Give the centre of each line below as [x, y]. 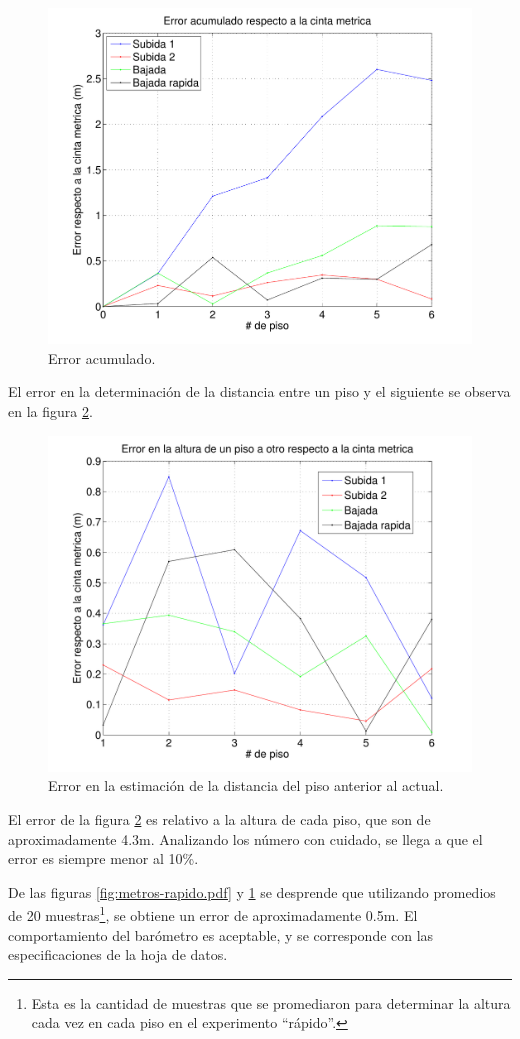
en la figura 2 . [50, 410]
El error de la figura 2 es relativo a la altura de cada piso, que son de [219, 818]
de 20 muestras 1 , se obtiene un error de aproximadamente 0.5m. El [213, 913]
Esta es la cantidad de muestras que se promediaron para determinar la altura [271, 1002]
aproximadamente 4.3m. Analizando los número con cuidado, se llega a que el [245, 838]
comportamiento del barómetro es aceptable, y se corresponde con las [221, 934]
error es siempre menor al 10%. [103, 858]
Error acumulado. [102, 357]
